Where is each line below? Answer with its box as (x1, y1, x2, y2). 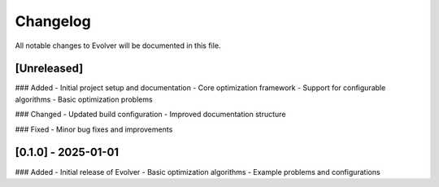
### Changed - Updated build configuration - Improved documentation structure (15, 110, 286, 120)
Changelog (15, 12, 91, 30)
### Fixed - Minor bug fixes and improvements (15, 124, 173, 134)
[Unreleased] (15, 62, 84, 76)
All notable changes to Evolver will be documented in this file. (15, 41, 221, 50)
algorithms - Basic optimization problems (15, 94, 154, 104)
